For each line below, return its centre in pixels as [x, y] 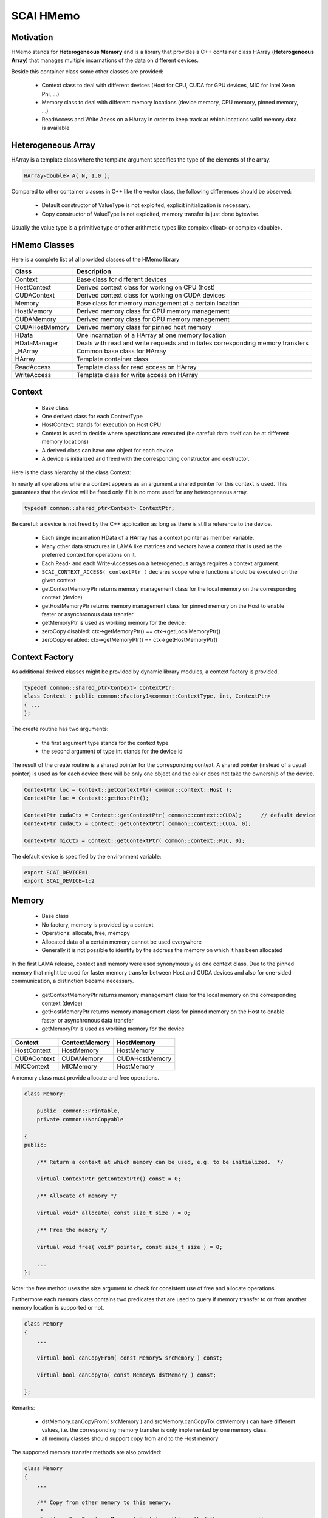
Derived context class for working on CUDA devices [151, 295]
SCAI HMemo [46, 16]
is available [56, 128]
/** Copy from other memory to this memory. [104, 1502]
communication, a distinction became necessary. [73, 981]
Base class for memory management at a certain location [158, 303]
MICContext [32, 1067]
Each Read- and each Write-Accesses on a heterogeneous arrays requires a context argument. [160, 563]
